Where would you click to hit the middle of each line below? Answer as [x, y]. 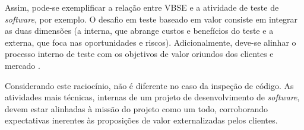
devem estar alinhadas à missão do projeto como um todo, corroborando [137, 108]
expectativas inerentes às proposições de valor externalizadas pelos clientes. [141, 120]
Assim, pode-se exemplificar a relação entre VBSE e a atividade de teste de [142, 7]
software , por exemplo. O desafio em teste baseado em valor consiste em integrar [151, 19]
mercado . [23, 65]
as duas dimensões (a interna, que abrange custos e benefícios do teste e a [139, 31]
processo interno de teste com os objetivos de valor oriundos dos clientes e [139, 54]
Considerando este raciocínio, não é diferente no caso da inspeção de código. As [149, 85]
